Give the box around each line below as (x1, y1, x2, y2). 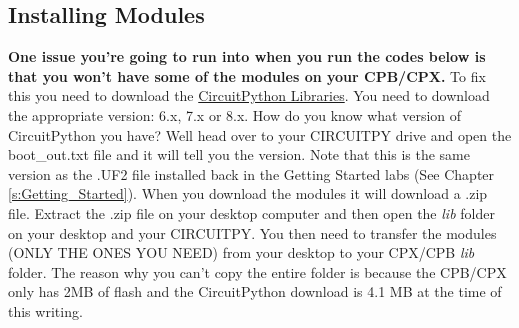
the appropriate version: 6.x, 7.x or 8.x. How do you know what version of (8, 104, 462, 125)
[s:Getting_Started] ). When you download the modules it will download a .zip (8, 183, 488, 204)
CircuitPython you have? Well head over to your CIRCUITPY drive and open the (8, 124, 512, 145)
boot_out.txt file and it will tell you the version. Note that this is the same (8, 144, 470, 165)
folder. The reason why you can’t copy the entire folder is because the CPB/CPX (8, 261, 507, 282)
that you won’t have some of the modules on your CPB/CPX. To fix (8, 65, 486, 86)
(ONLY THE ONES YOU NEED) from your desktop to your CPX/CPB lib (8, 242, 475, 263)
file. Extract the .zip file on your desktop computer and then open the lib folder (8, 202, 495, 223)
